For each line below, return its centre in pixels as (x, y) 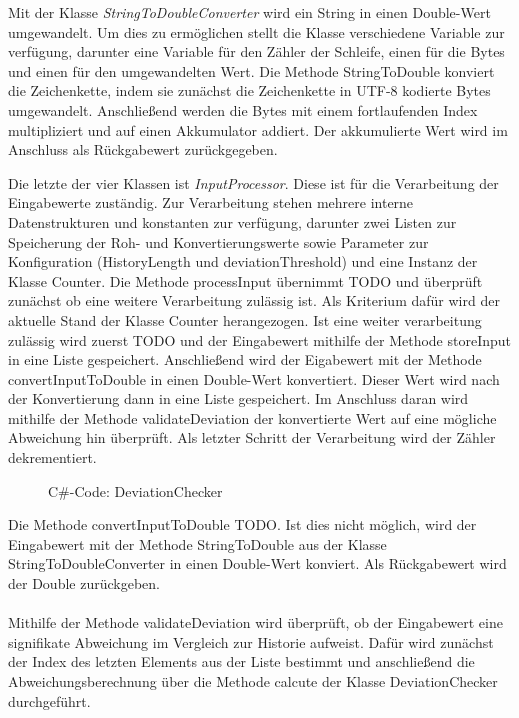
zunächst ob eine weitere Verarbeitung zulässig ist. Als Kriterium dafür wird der (254, 300)
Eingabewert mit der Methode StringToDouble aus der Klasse (197, 543)
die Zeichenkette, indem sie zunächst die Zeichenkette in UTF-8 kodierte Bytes (249, 90)
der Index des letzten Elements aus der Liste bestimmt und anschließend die (241, 661)
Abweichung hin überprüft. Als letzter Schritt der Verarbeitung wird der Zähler (252, 437)
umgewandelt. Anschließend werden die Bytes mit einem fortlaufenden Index (243, 109)
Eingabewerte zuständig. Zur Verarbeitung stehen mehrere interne (211, 202)
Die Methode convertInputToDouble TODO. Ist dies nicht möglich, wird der (242, 524)
